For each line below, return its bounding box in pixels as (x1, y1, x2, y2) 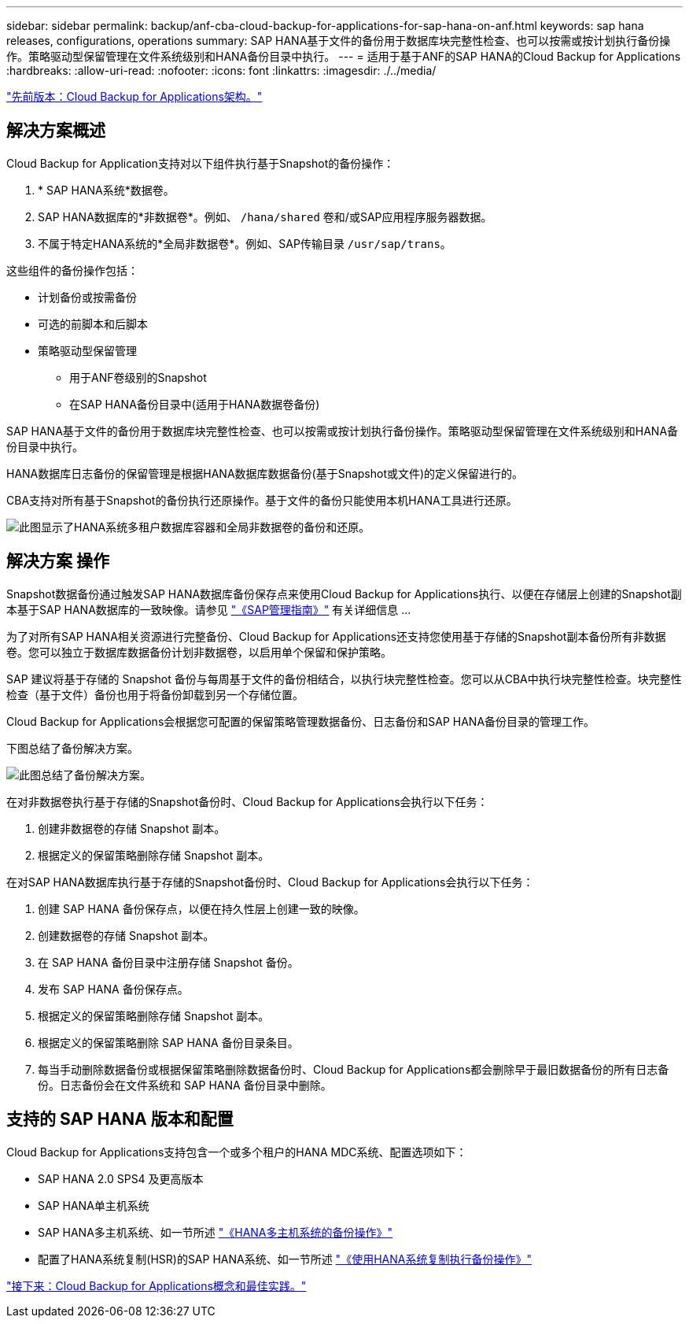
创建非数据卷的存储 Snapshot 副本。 (38, 821, 226, 835)
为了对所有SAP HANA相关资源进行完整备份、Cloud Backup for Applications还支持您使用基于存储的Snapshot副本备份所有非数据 (6, 629, 666, 643)
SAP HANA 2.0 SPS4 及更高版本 (38, 1171, 204, 1185)
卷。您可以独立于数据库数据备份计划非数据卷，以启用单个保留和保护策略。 (6, 645, 392, 659)
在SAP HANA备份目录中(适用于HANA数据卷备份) (69, 397, 320, 411)
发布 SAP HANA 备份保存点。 (38, 982, 189, 996)
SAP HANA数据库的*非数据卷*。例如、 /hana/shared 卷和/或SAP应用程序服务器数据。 (38, 209, 492, 224)
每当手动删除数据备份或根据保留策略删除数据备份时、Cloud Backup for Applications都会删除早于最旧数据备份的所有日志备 (38, 1062, 669, 1076)
